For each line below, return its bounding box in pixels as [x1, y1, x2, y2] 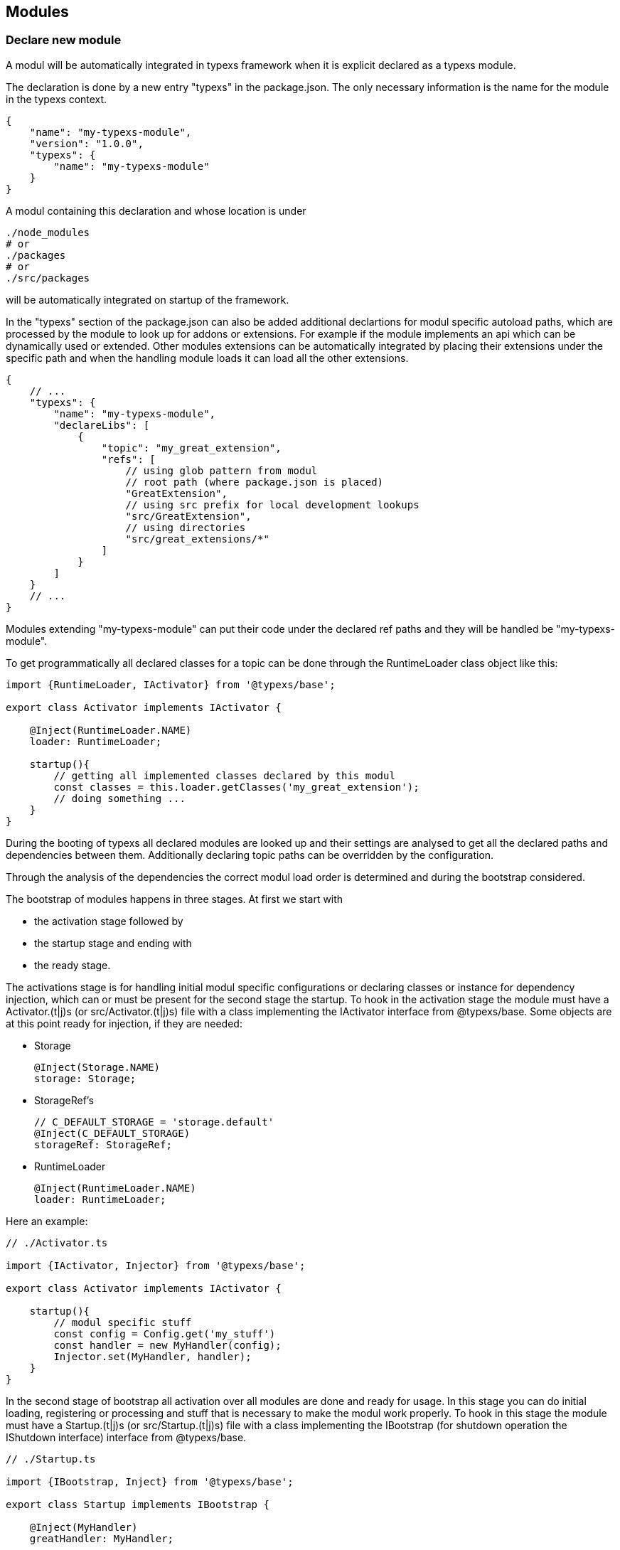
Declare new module [6, 33, 122, 48]
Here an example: [6, 1214, 88, 1227]
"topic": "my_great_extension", [101, 442, 282, 454]
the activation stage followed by [34, 914, 183, 927]
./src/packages [6, 272, 90, 284]
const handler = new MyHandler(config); [53, 1339, 282, 1351]
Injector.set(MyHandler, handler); [53, 1350, 252, 1362]
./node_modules [6, 226, 90, 238]
